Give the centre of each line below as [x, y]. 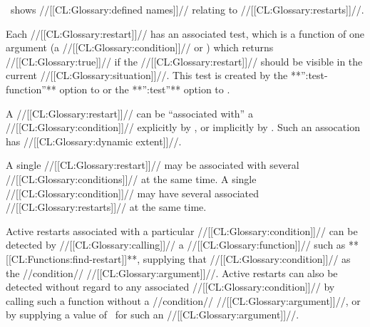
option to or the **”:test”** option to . [145, 89]
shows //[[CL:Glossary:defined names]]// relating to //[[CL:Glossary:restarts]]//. [187, 9]
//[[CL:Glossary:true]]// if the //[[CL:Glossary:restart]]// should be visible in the [184, 61]
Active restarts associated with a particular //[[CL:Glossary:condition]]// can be [182, 230]
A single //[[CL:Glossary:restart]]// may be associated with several [153, 165]
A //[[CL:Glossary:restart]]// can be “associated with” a [129, 113]
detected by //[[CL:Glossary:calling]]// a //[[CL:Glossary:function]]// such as [176, 245]
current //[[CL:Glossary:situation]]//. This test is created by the [147, 75]
